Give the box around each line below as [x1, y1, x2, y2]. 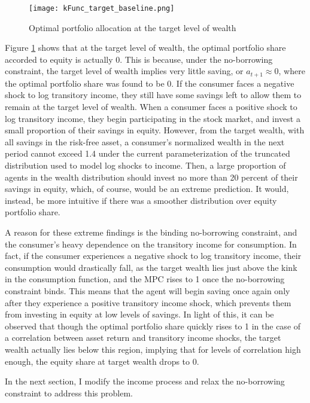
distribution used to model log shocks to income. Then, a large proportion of [5, 159, 286, 172]
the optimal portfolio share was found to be [5, 77, 165, 89]
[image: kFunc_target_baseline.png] [29, 4, 175, 13]
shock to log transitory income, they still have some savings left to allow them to [5, 88, 302, 101]
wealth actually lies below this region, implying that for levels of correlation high [5, 343, 301, 355]
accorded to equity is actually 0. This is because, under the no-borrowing [5, 53, 273, 65]
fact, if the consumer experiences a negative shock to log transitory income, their [5, 249, 302, 262]
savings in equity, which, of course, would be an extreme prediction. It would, [5, 182, 289, 195]
